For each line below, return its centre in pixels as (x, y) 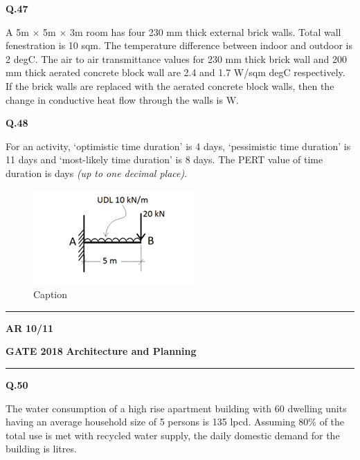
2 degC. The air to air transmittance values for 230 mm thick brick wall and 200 (177, 58)
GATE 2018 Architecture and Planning (101, 351)
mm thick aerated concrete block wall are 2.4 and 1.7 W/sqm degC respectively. (175, 72)
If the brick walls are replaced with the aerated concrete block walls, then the (170, 85)
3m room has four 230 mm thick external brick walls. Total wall (205, 31)
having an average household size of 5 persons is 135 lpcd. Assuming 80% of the (175, 422)
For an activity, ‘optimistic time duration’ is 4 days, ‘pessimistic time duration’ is (178, 146)
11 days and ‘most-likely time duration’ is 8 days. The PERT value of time (164, 159)
